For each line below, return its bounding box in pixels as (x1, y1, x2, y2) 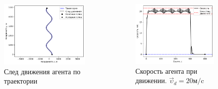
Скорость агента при (135, 65, 198, 76)
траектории (4, 76, 38, 86)
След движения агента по (4, 66, 81, 76)
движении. (135, 75, 167, 86)
